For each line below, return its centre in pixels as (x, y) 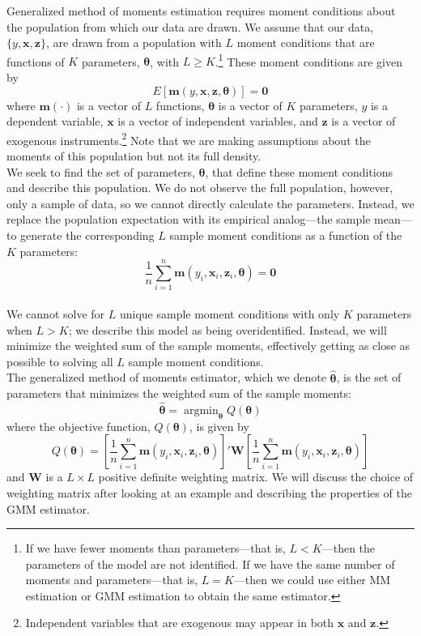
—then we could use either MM (312, 580)
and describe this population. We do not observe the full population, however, (200, 188)
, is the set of (369, 377)
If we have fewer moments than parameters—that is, (155, 548)
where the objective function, (79, 426)
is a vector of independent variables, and (218, 121)
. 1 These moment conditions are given (308, 60)
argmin (201, 410)
